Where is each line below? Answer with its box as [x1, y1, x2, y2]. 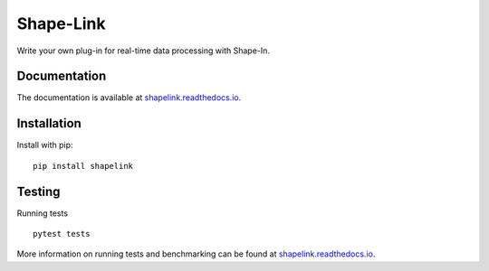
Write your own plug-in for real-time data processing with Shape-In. [16, 45, 271, 56]
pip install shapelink [33, 161, 134, 171]
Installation [16, 116, 81, 131]
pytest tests [33, 229, 91, 239]
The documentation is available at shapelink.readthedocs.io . [16, 92, 242, 103]
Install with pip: [16, 140, 73, 151]
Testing [16, 183, 61, 199]
